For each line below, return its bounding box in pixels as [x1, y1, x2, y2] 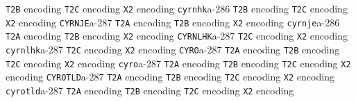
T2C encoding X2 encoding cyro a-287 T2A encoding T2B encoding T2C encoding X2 [6, 56, 351, 70]
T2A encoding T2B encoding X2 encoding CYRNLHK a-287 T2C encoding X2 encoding [6, 28, 348, 43]
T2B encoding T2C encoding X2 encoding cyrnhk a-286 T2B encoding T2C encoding [6, 1, 348, 15]
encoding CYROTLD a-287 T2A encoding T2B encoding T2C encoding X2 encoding [6, 69, 334, 84]
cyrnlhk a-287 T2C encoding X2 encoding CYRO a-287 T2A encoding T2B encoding [6, 42, 340, 56]
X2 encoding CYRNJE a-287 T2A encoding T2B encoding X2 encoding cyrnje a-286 [6, 15, 340, 29]
